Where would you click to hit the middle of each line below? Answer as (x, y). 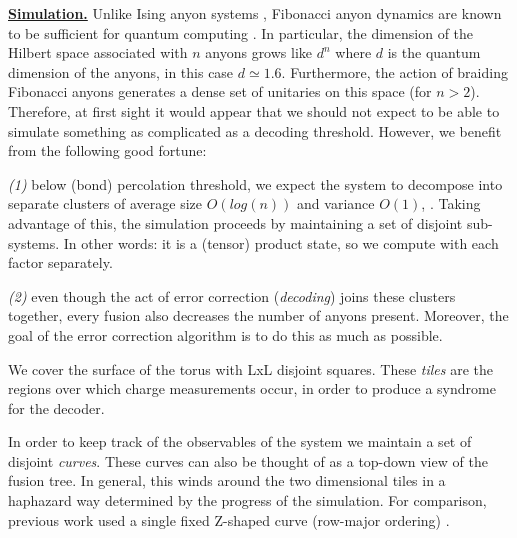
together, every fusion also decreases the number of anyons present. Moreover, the (258, 315)
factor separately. (60, 262)
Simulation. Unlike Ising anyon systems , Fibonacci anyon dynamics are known (255, 13)
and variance (336, 203)
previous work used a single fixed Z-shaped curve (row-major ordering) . (229, 519)
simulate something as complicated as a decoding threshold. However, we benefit (255, 130)
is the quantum (434, 52)
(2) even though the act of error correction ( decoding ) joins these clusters (232, 295)
